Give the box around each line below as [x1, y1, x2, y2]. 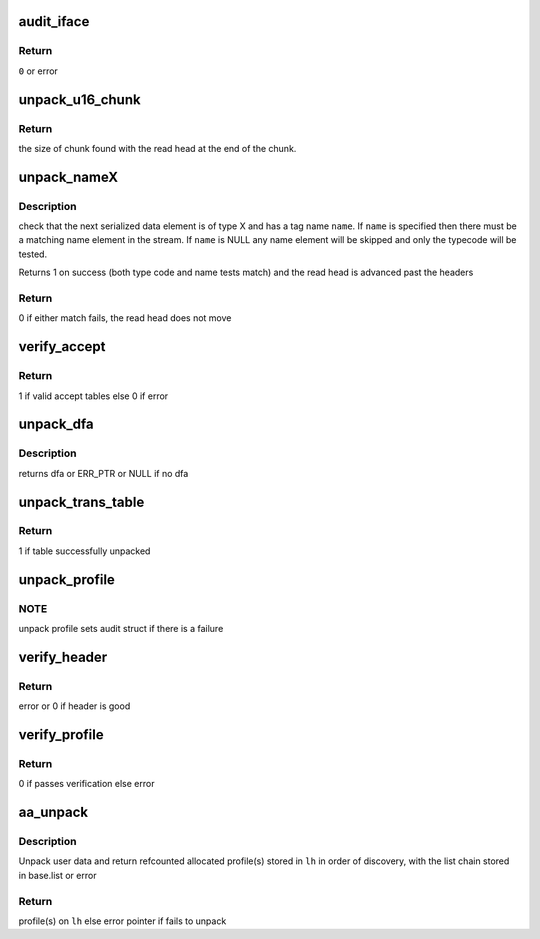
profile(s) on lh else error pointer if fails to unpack [18, 915, 227, 927]
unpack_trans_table [18, 493, 145, 510]
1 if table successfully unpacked [18, 545, 151, 557]
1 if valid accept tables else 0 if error [18, 390, 169, 402]
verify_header [18, 648, 108, 665]
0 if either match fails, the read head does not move [18, 312, 232, 324]
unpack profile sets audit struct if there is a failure [18, 623, 224, 635]
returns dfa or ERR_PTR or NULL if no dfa [18, 467, 189, 479]
